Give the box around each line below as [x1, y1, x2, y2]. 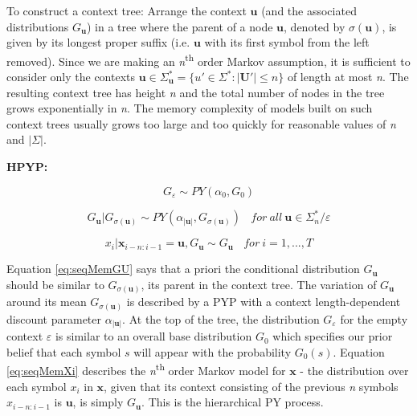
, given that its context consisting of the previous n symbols [104, 377, 399, 394]
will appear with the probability [133, 343, 292, 360]
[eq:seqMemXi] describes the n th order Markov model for [6, 360, 286, 379]
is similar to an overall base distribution [55, 328, 252, 345]
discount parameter [6, 310, 101, 327]
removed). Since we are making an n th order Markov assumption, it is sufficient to [6, 50, 411, 69]
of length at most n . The [287, 68, 409, 85]
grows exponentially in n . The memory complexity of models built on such [6, 100, 373, 116]
